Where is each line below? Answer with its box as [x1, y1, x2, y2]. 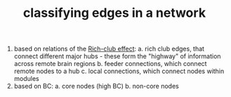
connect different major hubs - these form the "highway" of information [13, 52, 221, 60]
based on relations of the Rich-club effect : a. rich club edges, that [13, 44, 205, 53]
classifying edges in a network [23, 5, 206, 21]
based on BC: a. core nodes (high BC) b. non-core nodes [13, 82, 179, 91]
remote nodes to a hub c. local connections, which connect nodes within [13, 67, 225, 75]
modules [13, 75, 40, 83]
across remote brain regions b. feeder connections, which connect [13, 60, 207, 68]
